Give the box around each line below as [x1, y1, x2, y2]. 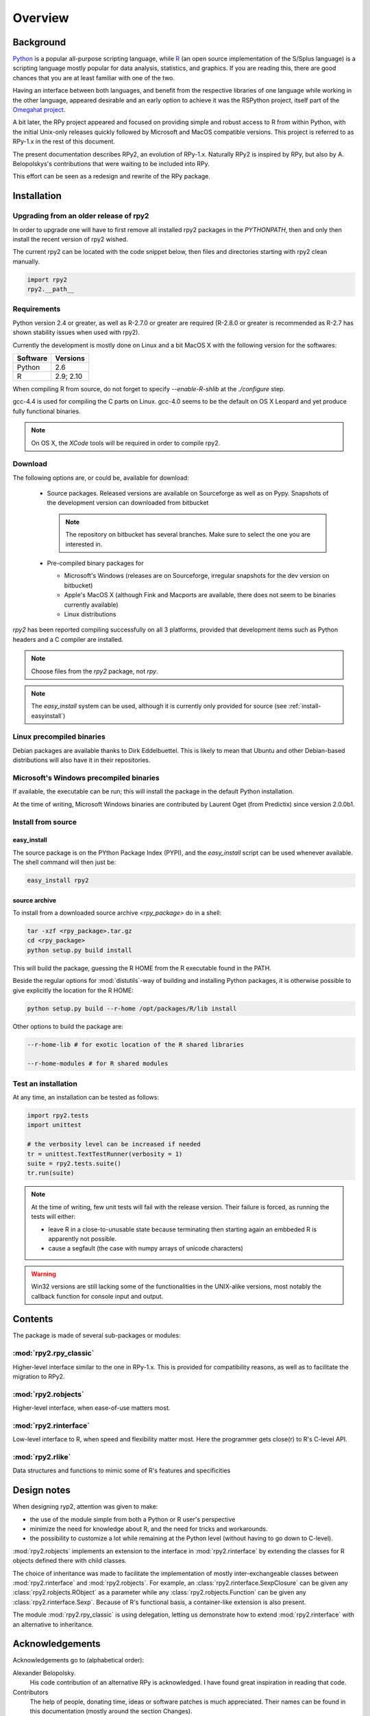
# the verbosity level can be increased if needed [27, 1140, 201, 1148]
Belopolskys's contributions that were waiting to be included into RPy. [12, 159, 210, 167]
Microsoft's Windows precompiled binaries [12, 773, 160, 782]
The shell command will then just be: [12, 858, 116, 866]
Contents [12, 1313, 53, 1325]
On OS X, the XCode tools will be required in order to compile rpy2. [31, 439, 221, 447]
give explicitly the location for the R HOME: [12, 986, 134, 995]
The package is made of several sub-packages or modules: [12, 1332, 181, 1340]
